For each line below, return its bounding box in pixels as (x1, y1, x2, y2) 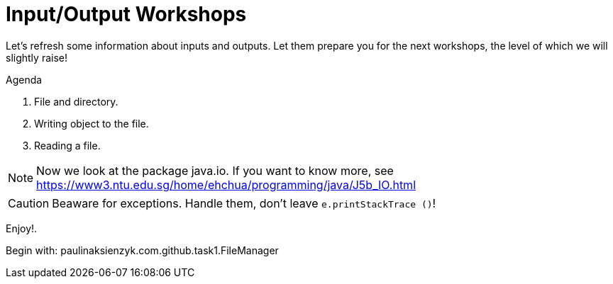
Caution (8, 195, 50, 210)
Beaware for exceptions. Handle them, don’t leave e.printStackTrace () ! (52, 195, 436, 210)
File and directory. (34, 95, 118, 108)
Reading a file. (34, 139, 101, 152)
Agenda (6, 73, 43, 86)
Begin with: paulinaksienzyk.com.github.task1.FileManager (6, 244, 279, 256)
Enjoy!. (6, 222, 38, 234)
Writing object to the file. (34, 117, 149, 130)
